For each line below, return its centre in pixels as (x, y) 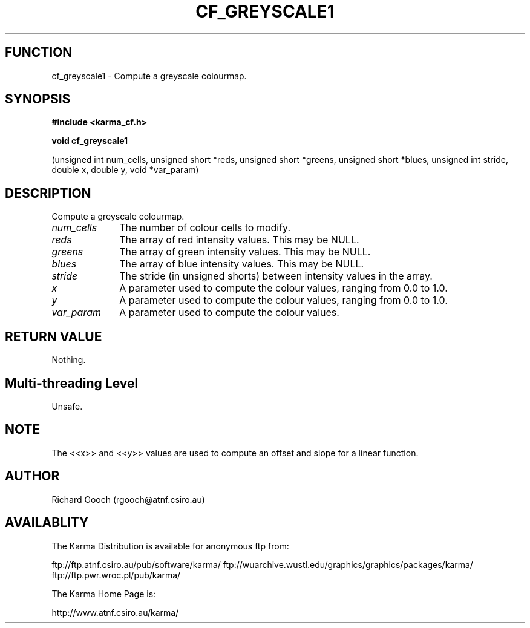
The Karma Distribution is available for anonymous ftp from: (170, 546)
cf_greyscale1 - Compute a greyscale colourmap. (149, 76)
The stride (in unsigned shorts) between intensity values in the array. (276, 276)
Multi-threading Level (72, 383)
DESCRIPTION (48, 193)
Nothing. (69, 360)
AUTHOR (32, 476)
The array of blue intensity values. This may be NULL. (242, 264)
